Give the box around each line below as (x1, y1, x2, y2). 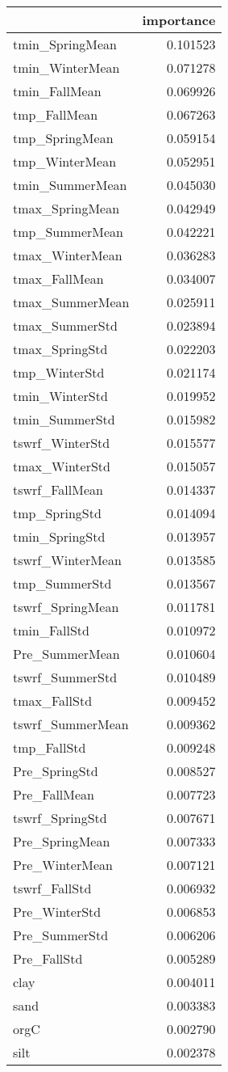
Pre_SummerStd (13, 926, 109, 944)
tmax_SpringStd (13, 340, 108, 358)
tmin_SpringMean (13, 35, 117, 53)
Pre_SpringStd (13, 762, 98, 780)
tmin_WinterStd (13, 386, 108, 405)
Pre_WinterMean (13, 855, 113, 874)
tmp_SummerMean (13, 222, 123, 241)
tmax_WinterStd (13, 457, 110, 475)
